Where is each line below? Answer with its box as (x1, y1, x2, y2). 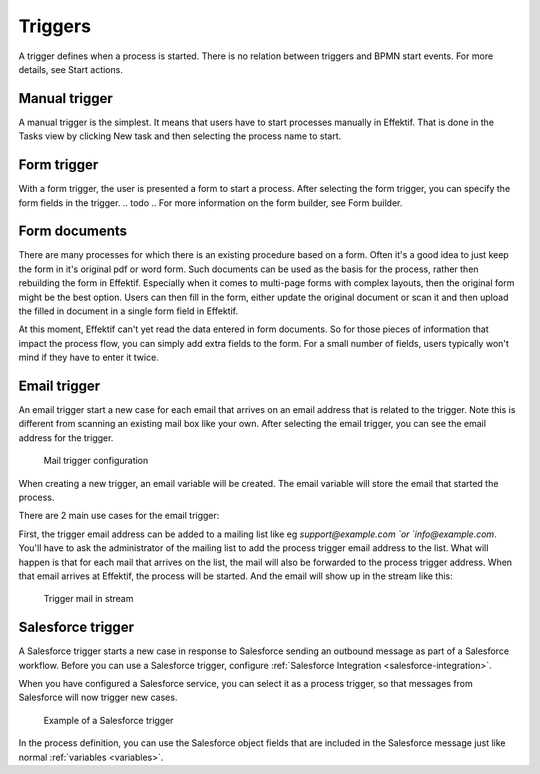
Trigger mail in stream (43, 593, 134, 605)
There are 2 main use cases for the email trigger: (18, 510, 220, 522)
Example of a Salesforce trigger (43, 714, 174, 726)
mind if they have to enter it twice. (18, 351, 159, 364)
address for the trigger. (18, 431, 114, 444)
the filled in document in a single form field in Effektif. (18, 305, 239, 317)
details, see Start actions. (18, 63, 124, 75)
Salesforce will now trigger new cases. (18, 691, 178, 704)
